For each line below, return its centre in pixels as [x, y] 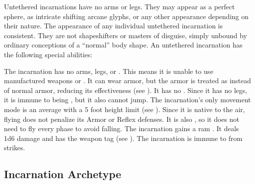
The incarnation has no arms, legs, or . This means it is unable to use [109, 71]
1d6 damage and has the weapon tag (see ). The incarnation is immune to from [123, 138]
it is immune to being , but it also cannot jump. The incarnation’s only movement [127, 100]
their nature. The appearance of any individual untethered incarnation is [114, 26]
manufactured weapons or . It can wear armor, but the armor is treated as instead [127, 80]
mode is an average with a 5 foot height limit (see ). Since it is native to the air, [125, 109]
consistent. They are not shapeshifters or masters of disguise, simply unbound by [126, 35]
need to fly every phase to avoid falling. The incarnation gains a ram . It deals [122, 128]
